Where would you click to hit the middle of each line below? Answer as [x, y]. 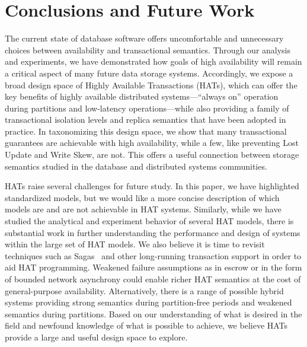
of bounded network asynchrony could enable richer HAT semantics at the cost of [153, 279]
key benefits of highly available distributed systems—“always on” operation [142, 96]
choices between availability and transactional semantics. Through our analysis [148, 50]
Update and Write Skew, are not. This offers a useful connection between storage [152, 155]
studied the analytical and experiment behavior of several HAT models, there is [149, 221]
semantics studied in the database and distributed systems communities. [136, 166]
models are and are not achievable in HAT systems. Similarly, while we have [143, 209]
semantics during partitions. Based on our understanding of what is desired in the [153, 313]
